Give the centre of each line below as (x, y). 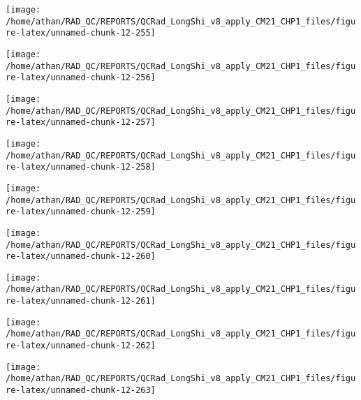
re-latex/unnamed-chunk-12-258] (81, 167)
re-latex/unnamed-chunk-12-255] (81, 33)
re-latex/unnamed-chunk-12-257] (81, 123)
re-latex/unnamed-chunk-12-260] (81, 257)
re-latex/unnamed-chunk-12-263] (81, 391)
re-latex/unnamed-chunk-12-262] (81, 346)
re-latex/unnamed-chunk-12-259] (81, 212)
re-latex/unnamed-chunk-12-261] (81, 301)
